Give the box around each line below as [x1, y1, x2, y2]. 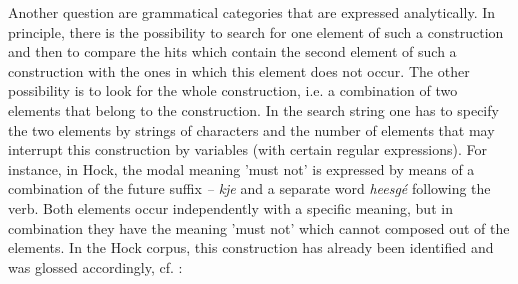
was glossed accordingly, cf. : [8, 256, 183, 277]
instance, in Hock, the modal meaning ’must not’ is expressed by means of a [8, 158, 475, 179]
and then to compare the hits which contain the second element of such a [8, 41, 457, 62]
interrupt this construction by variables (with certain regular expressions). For [8, 139, 487, 160]
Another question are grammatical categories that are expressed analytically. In [8, 2, 496, 22]
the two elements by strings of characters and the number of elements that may [8, 119, 495, 140]
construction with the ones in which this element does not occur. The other [8, 60, 470, 81]
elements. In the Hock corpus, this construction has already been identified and [8, 237, 494, 258]
